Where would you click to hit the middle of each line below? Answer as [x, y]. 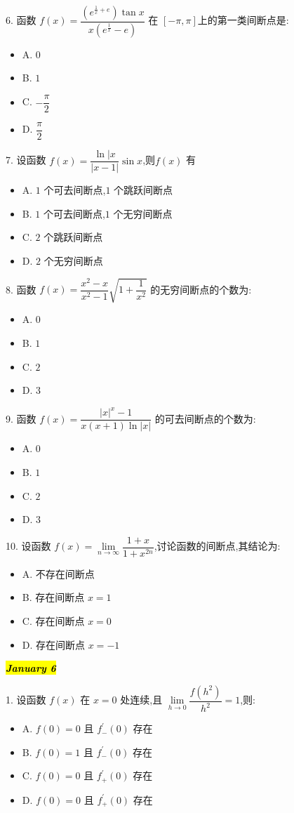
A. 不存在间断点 [58, 573]
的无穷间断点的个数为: [201, 289]
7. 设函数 [26, 160]
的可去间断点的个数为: [205, 418]
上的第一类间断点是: [243, 20]
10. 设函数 [28, 546]
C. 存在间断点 [53, 621]
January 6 [31, 668]
